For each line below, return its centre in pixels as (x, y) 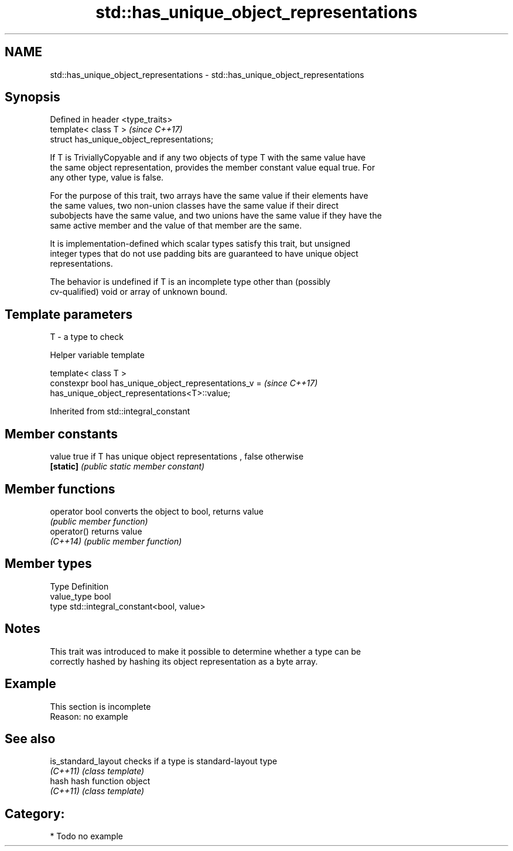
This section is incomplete (100, 706)
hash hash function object (100, 781)
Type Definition (79, 586)
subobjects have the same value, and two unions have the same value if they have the (216, 216)
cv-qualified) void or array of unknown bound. (139, 292)
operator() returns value (96, 531)
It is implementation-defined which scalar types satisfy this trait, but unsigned (200, 244)
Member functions (60, 489)
